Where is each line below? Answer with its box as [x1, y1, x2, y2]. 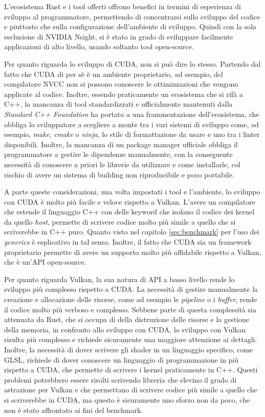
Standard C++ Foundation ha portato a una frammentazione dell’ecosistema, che [4, 108, 259, 119]
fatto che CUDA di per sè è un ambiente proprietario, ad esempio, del [4, 68, 223, 79]
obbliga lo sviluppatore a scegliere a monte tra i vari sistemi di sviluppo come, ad [4, 118, 259, 129]
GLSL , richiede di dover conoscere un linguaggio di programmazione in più [4, 354, 239, 365]
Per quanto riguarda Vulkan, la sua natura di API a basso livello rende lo [4, 273, 235, 284]
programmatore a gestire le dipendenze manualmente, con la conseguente [4, 149, 233, 160]
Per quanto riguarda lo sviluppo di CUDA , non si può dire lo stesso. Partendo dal [4, 58, 261, 69]
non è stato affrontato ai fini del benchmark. [4, 404, 143, 415]
